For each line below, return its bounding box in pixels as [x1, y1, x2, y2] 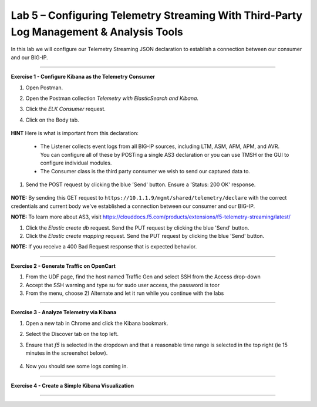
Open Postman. [25, 84, 63, 91]
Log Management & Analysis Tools [11, 25, 183, 38]
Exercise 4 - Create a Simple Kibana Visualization [11, 382, 134, 389]
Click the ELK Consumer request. [25, 106, 106, 113]
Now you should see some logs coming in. [25, 363, 129, 370]
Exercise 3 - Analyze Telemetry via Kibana [11, 309, 117, 316]
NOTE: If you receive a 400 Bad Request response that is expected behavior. [11, 243, 197, 250]
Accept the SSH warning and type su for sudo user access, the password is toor [25, 281, 220, 288]
